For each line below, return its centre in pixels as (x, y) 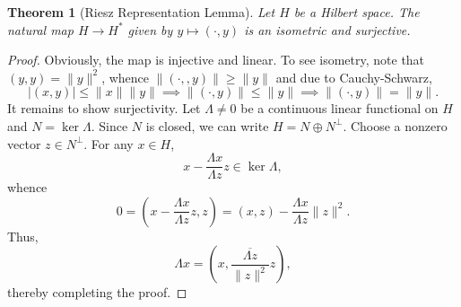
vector (24, 143)
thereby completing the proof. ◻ (97, 292)
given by (150, 29)
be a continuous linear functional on (339, 108)
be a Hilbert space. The (357, 12)
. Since (109, 125)
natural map (40, 29)
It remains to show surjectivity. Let (104, 108)
